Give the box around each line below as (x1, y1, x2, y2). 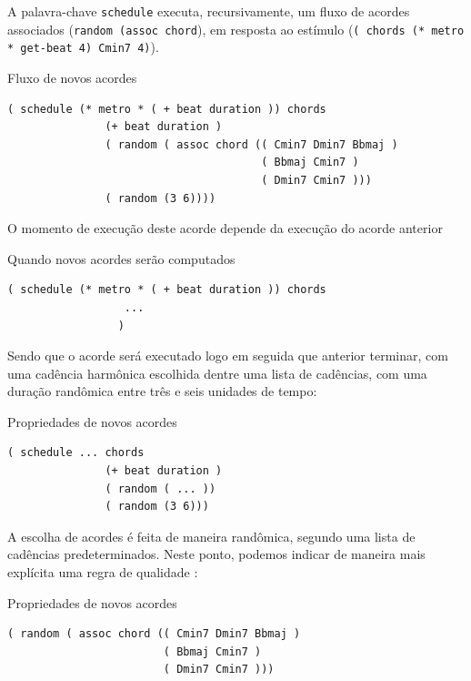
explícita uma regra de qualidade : (7, 563, 198, 582)
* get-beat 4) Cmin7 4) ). (7, 37, 159, 56)
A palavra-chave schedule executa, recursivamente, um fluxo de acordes (7, 2, 410, 20)
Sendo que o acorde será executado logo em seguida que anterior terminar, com (7, 346, 448, 365)
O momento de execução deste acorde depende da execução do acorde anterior (7, 219, 443, 238)
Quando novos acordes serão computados (7, 249, 235, 268)
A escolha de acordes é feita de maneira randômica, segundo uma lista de (7, 526, 416, 545)
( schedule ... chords (7, 446, 145, 460)
